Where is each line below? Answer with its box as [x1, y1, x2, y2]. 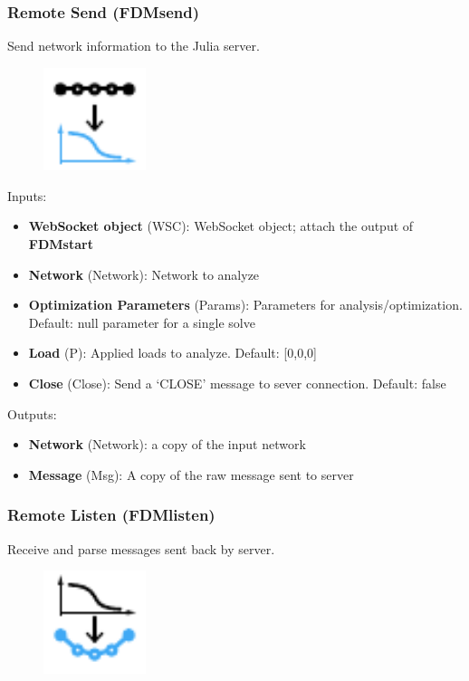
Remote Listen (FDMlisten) [7, 504, 215, 526]
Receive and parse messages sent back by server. [7, 539, 275, 558]
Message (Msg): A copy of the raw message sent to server [28, 465, 354, 484]
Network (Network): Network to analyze [28, 264, 260, 283]
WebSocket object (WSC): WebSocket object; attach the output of [28, 216, 414, 235]
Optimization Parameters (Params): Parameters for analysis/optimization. [28, 295, 463, 314]
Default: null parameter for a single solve [28, 312, 255, 331]
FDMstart [28, 234, 93, 253]
